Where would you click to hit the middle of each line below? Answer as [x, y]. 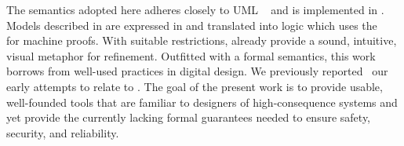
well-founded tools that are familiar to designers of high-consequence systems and [202, 102]
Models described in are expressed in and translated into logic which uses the [192, 25]
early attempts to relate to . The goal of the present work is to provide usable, [195, 86]
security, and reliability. [63, 132]
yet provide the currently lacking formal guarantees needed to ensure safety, [189, 117]
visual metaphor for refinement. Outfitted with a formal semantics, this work [191, 55]
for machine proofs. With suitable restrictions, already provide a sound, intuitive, [202, 40]
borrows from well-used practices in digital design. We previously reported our [197, 71]
